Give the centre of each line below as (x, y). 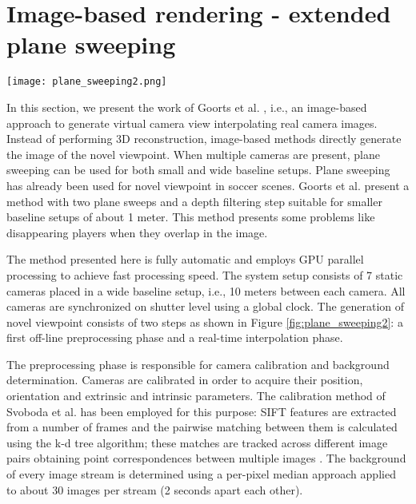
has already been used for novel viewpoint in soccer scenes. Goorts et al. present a (208, 185)
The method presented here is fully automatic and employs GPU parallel (185, 259)
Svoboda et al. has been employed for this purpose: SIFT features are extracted (202, 411)
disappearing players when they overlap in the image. (137, 232)
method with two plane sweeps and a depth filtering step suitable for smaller (194, 201)
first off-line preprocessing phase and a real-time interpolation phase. (175, 337)
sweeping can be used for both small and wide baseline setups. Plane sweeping (198, 170)
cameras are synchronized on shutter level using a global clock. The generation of (206, 306)
